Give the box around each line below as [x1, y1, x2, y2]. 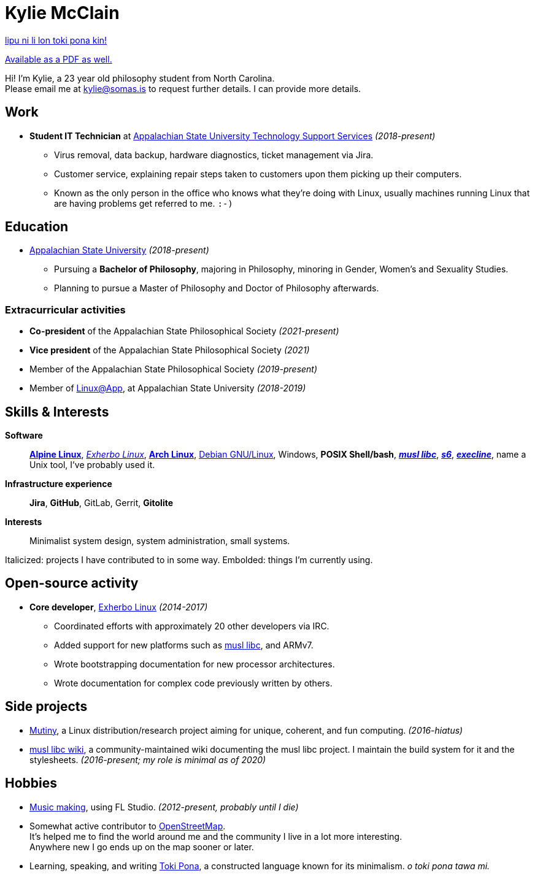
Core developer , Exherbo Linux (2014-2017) [29, 601, 208, 612]
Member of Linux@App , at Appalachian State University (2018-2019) [29, 383, 306, 394]
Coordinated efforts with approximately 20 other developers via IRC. [54, 620, 329, 631]
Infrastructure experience [5, 478, 112, 490]
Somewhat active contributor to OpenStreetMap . [29, 820, 226, 831]
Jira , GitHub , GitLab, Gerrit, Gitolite [29, 498, 174, 509]
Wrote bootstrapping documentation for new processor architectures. [54, 658, 335, 669]
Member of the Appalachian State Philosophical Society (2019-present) [29, 364, 318, 375]
